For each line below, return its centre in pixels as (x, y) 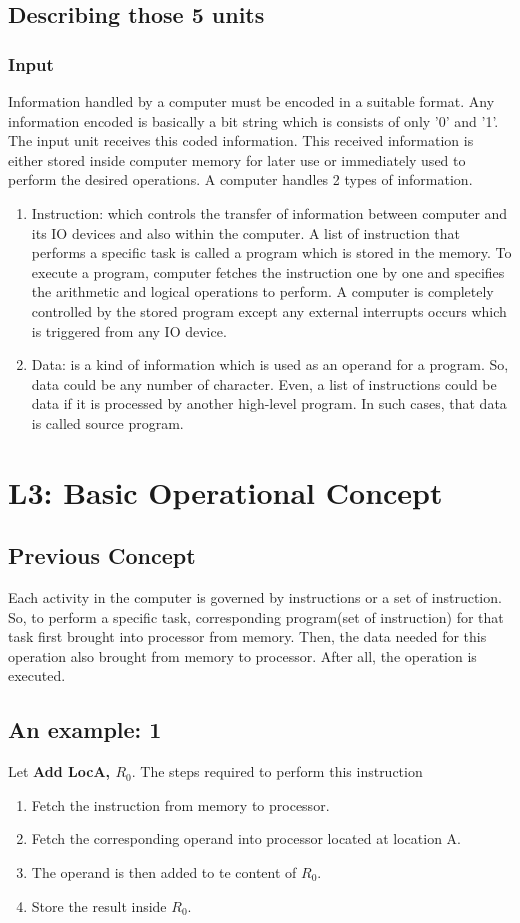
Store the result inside (99, 905)
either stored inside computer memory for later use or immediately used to (237, 159)
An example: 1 (85, 729)
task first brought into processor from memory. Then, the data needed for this (247, 636)
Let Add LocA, (59, 771)
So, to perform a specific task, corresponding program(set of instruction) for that (256, 616)
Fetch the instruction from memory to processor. (180, 804)
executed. (37, 675)
